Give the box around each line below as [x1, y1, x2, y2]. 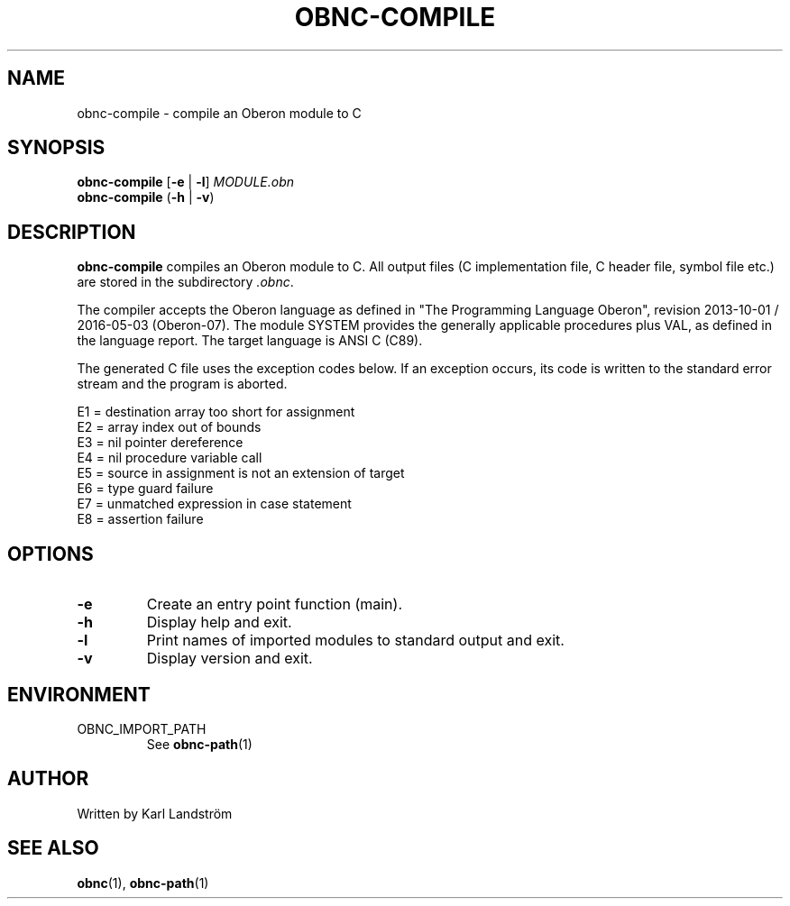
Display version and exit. [146, 649, 313, 668]
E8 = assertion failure [77, 511, 204, 527]
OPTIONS [7, 542, 94, 565]
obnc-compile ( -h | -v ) [77, 189, 215, 206]
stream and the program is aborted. [77, 376, 288, 392]
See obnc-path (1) [146, 736, 253, 752]
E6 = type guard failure [77, 480, 214, 497]
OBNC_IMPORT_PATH [77, 720, 207, 737]
